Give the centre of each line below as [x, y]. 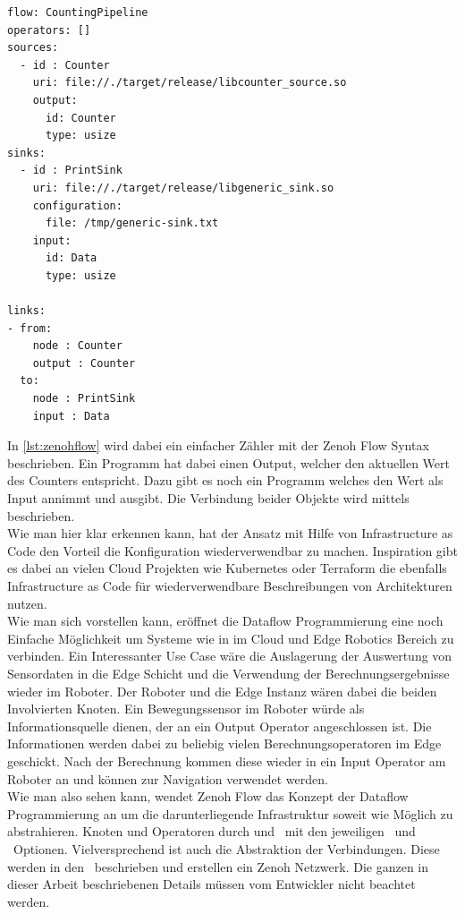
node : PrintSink [84, 399]
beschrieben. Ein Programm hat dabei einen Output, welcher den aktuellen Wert [228, 462]
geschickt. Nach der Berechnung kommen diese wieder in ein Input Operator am [227, 760]
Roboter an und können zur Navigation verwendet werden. [168, 778]
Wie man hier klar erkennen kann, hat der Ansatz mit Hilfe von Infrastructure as [230, 533]
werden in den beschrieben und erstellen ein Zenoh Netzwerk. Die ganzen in [218, 866]
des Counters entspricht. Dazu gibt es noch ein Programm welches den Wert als [225, 480]
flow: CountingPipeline [78, 13]
